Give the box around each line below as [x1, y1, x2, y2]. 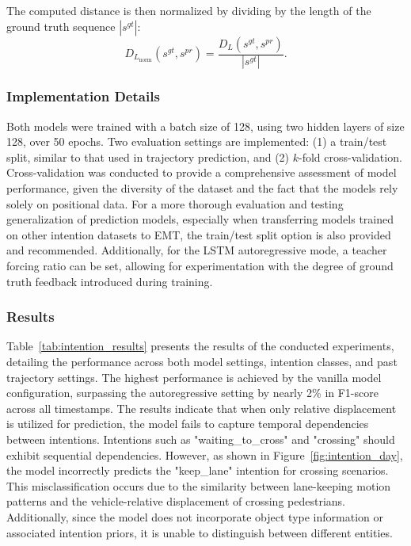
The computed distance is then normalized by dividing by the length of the [6, 2, 371, 18]
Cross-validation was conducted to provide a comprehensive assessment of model [6, 164, 397, 181]
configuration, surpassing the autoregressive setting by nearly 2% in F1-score [6, 384, 379, 401]
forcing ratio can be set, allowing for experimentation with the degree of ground [6, 258, 394, 274]
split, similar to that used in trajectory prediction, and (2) [6, 148, 290, 165]
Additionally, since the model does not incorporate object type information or [6, 508, 383, 525]
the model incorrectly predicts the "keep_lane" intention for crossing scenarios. [6, 462, 389, 479]
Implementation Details [6, 86, 160, 106]
